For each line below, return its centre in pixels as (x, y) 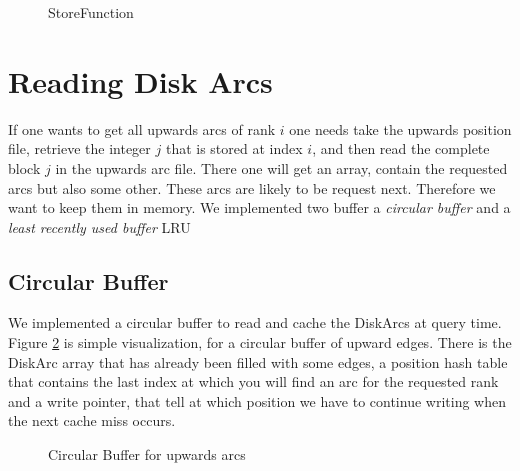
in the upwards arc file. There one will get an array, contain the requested (281, 167)
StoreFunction (91, 12)
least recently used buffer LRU (99, 226)
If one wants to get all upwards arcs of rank (142, 128)
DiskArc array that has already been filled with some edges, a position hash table (258, 361)
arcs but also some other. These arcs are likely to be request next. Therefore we (252, 187)
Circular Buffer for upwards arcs (147, 454)
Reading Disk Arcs (140, 80)
